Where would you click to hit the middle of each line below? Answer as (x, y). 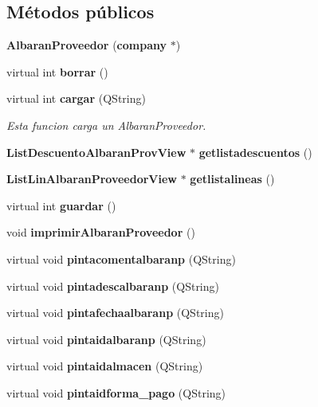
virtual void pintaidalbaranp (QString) (106, 339)
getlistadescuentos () (255, 152)
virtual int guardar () (61, 205)
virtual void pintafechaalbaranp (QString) (115, 313)
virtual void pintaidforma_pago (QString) (116, 392)
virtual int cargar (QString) (76, 98)
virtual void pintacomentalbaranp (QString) (121, 258)
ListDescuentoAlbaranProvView (96, 152)
